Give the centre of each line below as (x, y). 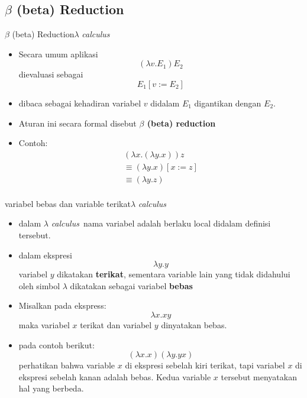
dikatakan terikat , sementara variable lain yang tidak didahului (174, 274)
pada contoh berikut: (56, 344)
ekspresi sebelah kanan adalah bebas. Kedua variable (115, 376)
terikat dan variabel (116, 325)
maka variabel (44, 325)
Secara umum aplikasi (58, 54)
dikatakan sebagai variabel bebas (131, 285)
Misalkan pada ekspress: (62, 305)
